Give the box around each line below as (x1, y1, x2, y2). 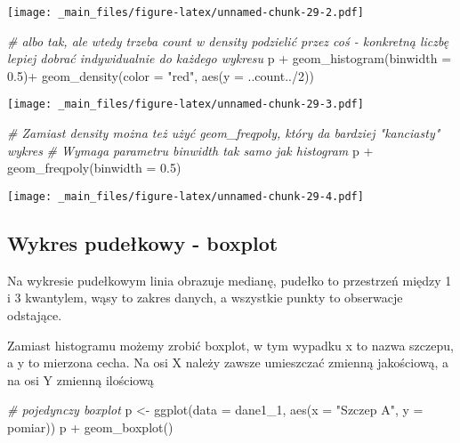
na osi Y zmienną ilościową (7, 370, 154, 389)
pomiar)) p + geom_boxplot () (7, 417, 174, 436)
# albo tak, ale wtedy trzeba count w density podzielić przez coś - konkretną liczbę (7, 31, 449, 50)
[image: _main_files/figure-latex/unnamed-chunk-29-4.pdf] (7, 189, 364, 203)
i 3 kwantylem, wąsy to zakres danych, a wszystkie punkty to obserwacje (7, 288, 403, 307)
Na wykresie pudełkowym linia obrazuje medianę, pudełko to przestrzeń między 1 (7, 270, 452, 289)
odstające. (7, 305, 62, 324)
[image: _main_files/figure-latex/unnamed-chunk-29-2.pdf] (7, 6, 364, 19)
